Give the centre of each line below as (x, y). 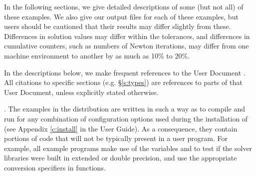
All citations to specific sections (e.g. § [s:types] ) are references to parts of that (123, 82)
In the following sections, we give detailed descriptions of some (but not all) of (124, 6)
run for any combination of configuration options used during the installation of (126, 118)
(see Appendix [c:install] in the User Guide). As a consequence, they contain (121, 128)
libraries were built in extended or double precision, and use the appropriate (121, 158)
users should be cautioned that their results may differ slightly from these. (118, 26)
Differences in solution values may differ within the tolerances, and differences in (127, 36)
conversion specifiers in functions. (55, 167)
